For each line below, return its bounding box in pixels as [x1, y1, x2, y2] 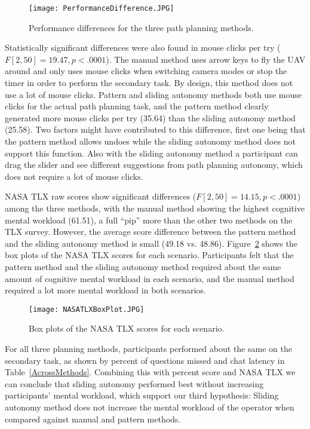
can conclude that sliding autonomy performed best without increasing [5, 377, 264, 390]
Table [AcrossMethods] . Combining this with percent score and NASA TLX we [5, 366, 296, 378]
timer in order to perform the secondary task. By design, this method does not [5, 76, 293, 89]
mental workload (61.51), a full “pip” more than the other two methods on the [5, 213, 293, 226]
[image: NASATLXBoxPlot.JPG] [29, 305, 145, 314]
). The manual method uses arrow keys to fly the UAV [106, 53, 306, 65]
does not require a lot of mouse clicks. [5, 170, 143, 182]
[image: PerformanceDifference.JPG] [29, 4, 174, 13]
